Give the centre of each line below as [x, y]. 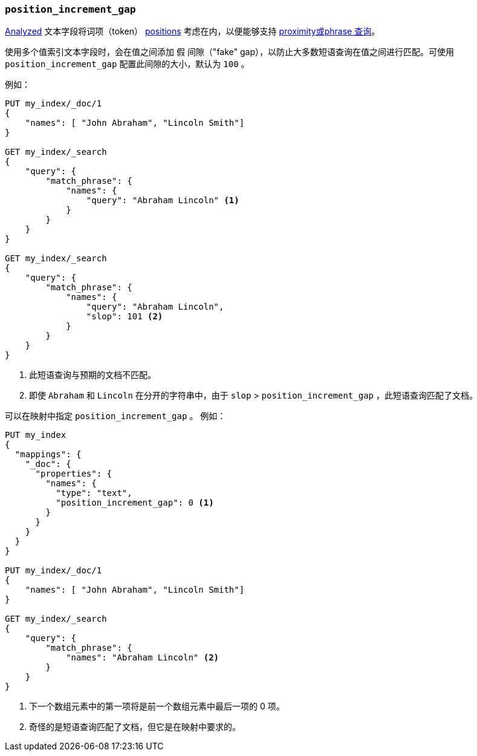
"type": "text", [94, 493]
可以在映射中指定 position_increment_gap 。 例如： [115, 416]
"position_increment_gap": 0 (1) [135, 503]
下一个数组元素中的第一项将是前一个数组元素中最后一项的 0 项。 [157, 706]
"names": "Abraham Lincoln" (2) [143, 658]
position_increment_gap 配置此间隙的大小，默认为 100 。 [127, 64]
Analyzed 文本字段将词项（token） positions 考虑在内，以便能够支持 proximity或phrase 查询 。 [193, 31]
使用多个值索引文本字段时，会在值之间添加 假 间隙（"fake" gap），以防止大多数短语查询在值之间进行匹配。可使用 [230, 52]
